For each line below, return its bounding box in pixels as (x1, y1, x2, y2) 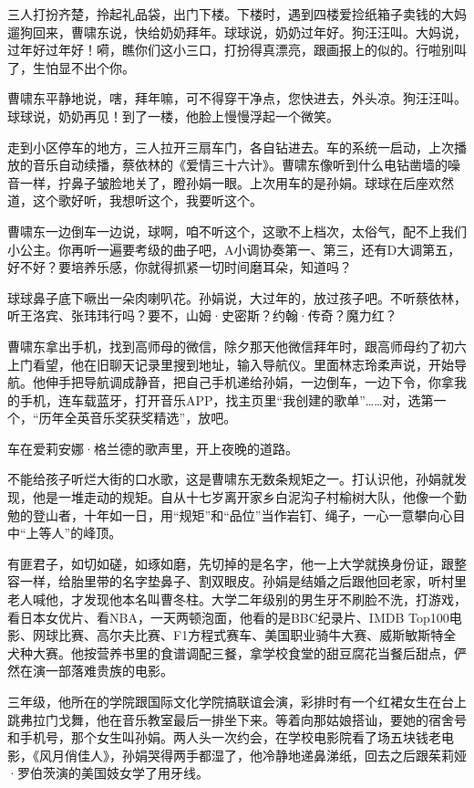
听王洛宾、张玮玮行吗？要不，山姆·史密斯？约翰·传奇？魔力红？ (7, 306, 397, 325)
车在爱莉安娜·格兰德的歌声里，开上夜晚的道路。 (7, 438, 298, 457)
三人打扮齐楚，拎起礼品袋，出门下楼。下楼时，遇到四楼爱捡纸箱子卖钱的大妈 (7, 5, 467, 23)
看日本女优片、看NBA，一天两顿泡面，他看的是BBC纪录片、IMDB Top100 (7, 607, 449, 626)
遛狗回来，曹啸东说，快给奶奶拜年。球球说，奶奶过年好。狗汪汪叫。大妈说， (7, 22, 467, 41)
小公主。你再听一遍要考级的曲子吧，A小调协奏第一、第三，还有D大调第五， (7, 239, 461, 258)
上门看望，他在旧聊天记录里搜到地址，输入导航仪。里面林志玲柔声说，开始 (7, 354, 454, 373)
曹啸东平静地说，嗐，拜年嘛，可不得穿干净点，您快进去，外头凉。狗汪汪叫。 (7, 89, 467, 108)
